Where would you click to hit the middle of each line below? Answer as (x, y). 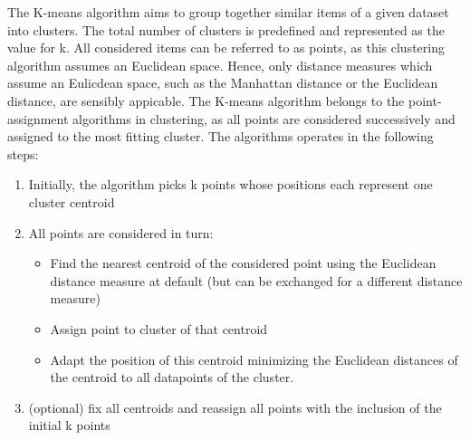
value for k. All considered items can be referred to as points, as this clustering (226, 48)
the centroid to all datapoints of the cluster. (172, 377)
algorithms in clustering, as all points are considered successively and (264, 118)
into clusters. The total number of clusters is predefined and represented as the (226, 29)
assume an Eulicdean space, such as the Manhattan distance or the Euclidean (223, 83)
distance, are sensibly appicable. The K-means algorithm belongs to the (206, 100)
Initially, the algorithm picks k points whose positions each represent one (230, 184)
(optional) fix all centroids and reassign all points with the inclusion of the (235, 407)
